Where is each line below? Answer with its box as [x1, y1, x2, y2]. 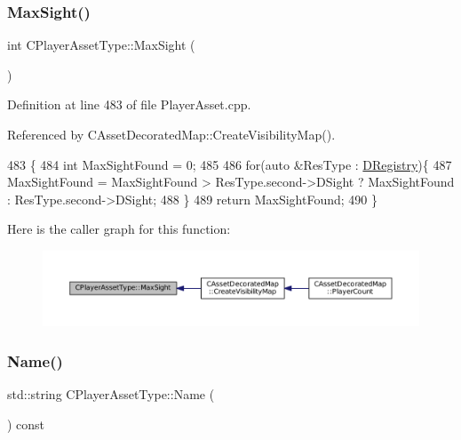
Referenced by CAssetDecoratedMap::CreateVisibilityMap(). [7, 125, 336, 143]
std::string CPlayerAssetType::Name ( [7, 385, 215, 404]
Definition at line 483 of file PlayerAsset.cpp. [7, 95, 251, 114]
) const [7, 414, 45, 433]
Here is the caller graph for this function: [7, 220, 231, 238]
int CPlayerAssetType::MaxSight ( [7, 36, 195, 54]
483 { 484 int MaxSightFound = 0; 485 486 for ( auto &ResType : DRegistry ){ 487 [7, 155, 452, 173]
